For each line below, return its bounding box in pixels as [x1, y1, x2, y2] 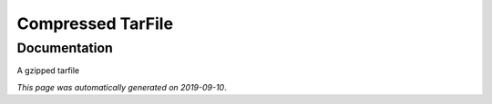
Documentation [16, 40, 113, 56]
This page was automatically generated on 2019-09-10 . [16, 81, 227, 92]
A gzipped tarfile [16, 65, 80, 76]
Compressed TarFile [16, 14, 173, 33]
